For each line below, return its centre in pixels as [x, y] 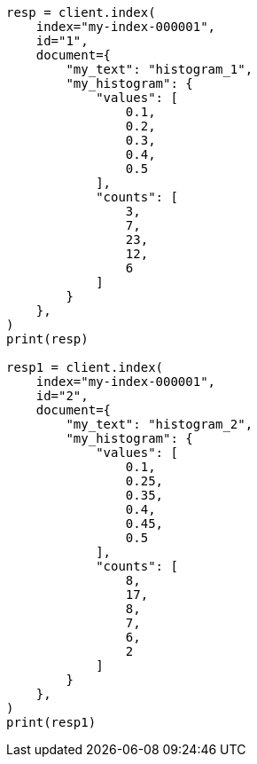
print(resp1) [51, 722]
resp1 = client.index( [85, 367]
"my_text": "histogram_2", [160, 424]
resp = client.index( [81, 12]
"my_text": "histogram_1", [160, 69]
